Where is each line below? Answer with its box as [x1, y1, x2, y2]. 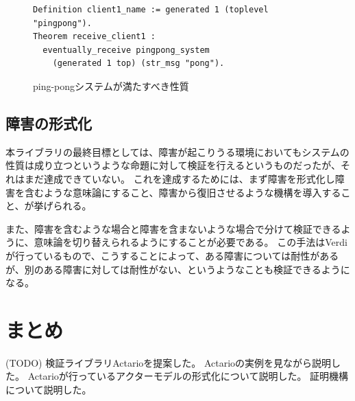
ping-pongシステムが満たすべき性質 [33, 78, 189, 93]
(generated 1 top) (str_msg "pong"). [52, 58, 225, 69]
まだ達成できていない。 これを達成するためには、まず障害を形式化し [24, 171, 335, 185]
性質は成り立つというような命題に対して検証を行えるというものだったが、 [5, 158, 341, 172]
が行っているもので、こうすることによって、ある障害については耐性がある [5, 248, 339, 262]
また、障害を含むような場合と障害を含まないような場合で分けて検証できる [5, 221, 341, 236]
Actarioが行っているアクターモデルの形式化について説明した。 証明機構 [27, 369, 349, 383]
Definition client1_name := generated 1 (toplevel [33, 5, 269, 14]
